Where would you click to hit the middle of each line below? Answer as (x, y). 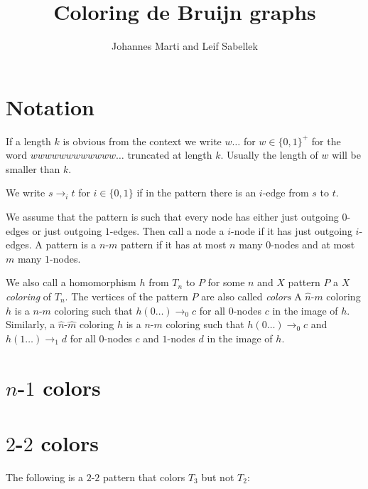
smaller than (33, 168)
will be (346, 155)
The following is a (44, 477)
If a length (28, 141)
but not (218, 477)
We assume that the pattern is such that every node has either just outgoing (172, 217)
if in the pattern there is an (196, 193)
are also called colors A (251, 296)
